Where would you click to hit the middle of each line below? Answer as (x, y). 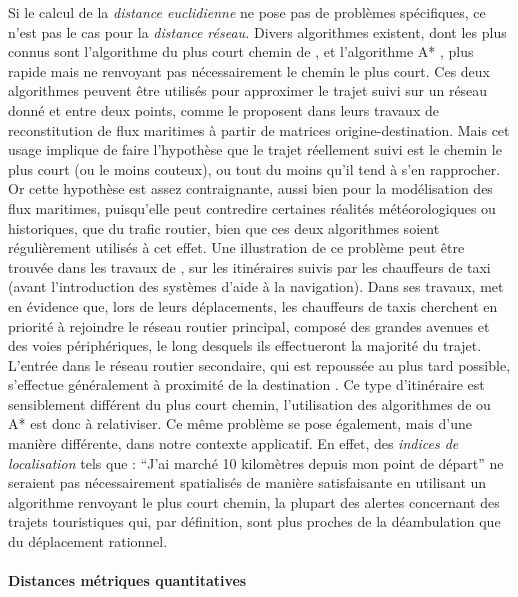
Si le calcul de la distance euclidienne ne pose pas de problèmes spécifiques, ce (247, 12)
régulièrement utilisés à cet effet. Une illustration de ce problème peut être (236, 247)
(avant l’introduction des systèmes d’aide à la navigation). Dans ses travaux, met (256, 286)
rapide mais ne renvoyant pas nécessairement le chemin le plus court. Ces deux (249, 70)
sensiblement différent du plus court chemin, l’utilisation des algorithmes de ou (249, 403)
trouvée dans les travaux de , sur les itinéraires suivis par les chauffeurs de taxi (249, 266)
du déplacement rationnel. (88, 541)
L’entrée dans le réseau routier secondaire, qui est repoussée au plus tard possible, (259, 364)
